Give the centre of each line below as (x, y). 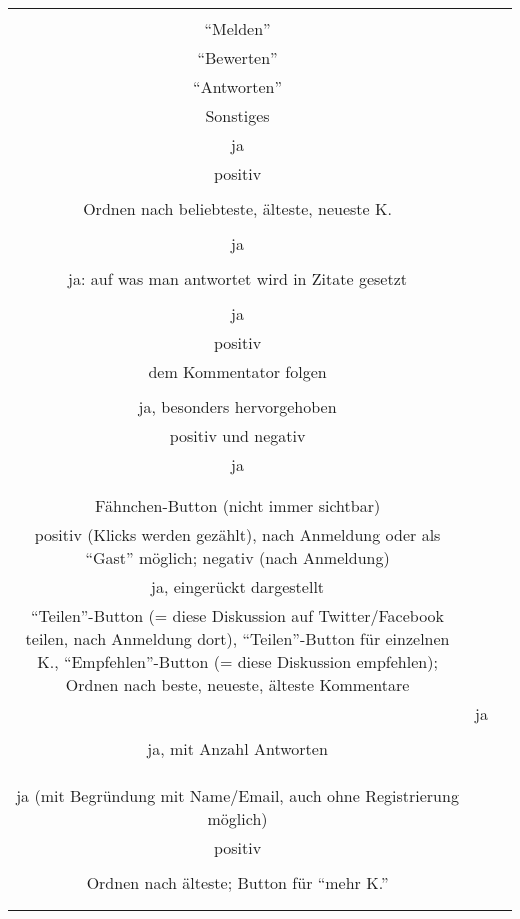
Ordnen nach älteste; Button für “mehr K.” (237, 882)
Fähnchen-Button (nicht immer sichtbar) (237, 505)
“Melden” (237, 28)
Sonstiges (237, 115)
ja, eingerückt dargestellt (238, 586)
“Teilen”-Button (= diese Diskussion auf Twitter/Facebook (238, 615)
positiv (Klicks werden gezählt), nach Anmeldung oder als (237, 534)
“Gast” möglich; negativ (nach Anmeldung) (237, 557)
